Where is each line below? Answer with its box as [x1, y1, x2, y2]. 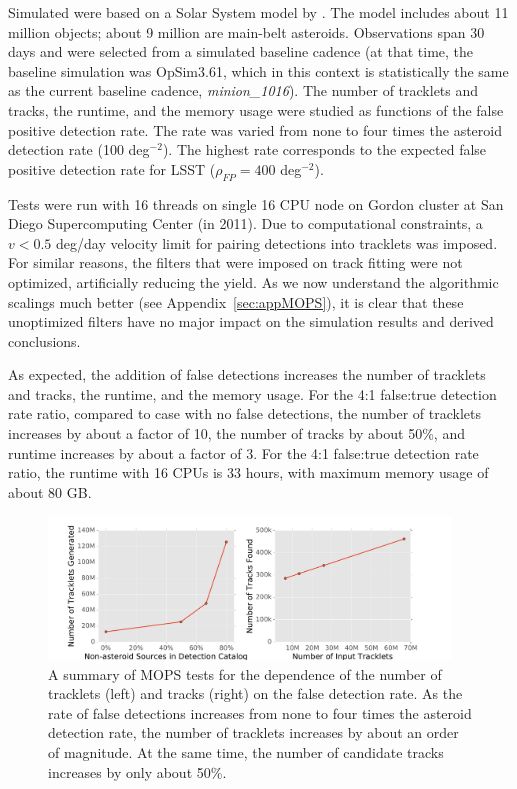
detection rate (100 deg [8, 139, 150, 160]
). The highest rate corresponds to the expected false [162, 139, 487, 160]
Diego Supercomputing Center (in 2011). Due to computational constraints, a [8, 213, 483, 234]
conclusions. [8, 330, 81, 351]
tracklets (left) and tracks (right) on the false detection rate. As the [48, 683, 463, 704]
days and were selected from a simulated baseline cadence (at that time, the [8, 41, 474, 62]
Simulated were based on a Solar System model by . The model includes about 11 [8, 2, 509, 22]
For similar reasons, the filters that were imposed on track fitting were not [8, 252, 463, 273]
